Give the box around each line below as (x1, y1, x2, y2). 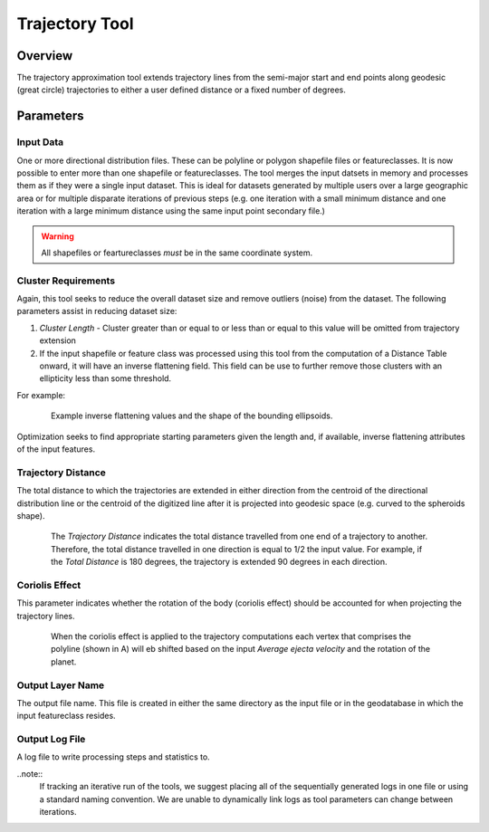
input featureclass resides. (16, 711, 117, 722)
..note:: (16, 768, 43, 779)
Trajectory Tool (16, 14, 135, 33)
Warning (41, 231, 74, 242)
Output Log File (16, 733, 86, 746)
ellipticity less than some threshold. (39, 373, 172, 384)
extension (39, 335, 77, 346)
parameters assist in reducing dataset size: (16, 306, 177, 317)
